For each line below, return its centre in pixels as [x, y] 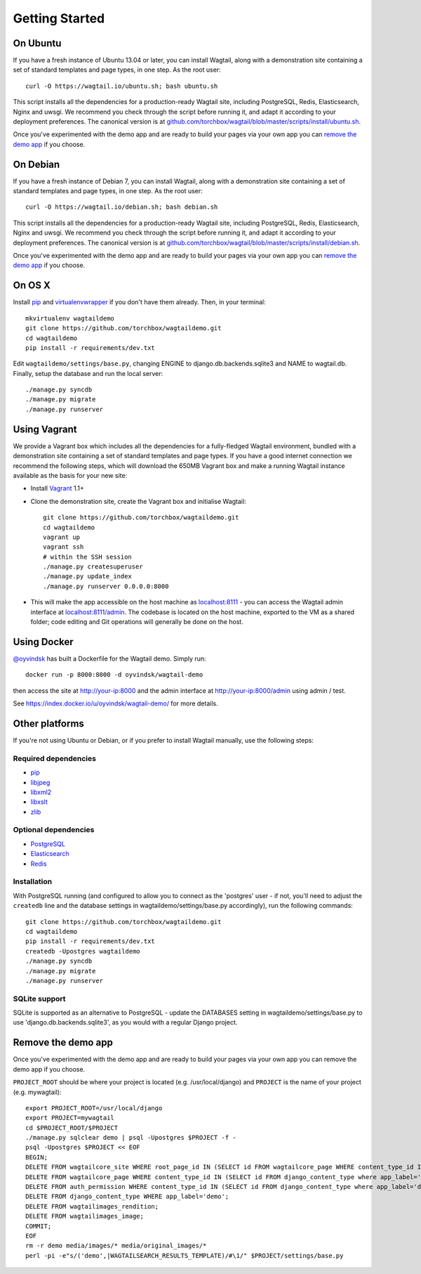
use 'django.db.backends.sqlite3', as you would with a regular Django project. [125, 1022]
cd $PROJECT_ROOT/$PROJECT [72, 1127]
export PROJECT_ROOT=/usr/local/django [94, 1108]
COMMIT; [39, 1226]
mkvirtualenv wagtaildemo [70, 318]
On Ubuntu [37, 43]
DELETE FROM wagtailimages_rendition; [92, 1206]
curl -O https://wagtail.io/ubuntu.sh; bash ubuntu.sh [122, 86]
